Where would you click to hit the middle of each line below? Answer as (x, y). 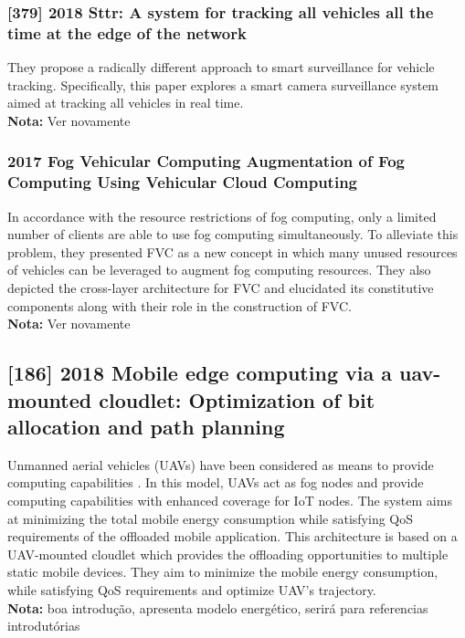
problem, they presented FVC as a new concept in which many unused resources (232, 251)
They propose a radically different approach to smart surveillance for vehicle (221, 67)
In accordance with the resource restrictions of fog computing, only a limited (222, 216)
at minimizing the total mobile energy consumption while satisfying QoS (211, 518)
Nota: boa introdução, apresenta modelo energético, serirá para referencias (218, 607)
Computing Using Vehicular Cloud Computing (182, 182)
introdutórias (44, 626)
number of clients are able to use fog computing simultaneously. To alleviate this (233, 234)
